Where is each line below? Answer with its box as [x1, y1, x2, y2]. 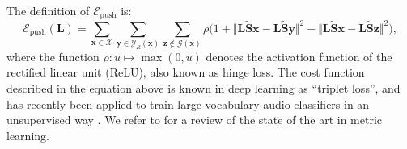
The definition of [6, 2, 90, 19]
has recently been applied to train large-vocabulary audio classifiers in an [6, 95, 370, 112]
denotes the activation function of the [206, 48, 392, 64]
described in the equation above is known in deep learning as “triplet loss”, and [6, 80, 401, 97]
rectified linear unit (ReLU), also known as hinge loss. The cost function [6, 64, 365, 81]
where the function [6, 48, 100, 64]
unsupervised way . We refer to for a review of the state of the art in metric [6, 111, 383, 128]
